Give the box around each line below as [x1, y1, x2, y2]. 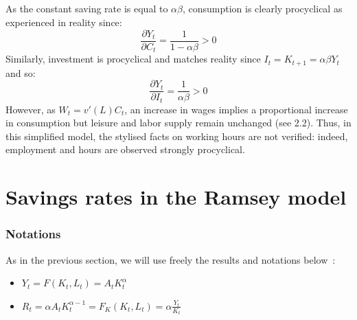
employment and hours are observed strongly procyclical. [5, 142, 245, 157]
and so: [5, 65, 36, 80]
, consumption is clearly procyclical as [182, 1, 343, 16]
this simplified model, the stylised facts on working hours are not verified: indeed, [5, 128, 348, 143]
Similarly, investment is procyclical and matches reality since [5, 52, 261, 66]
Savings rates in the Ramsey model [5, 183, 347, 211]
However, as [5, 102, 56, 116]
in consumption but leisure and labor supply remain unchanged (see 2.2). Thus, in [5, 115, 352, 130]
